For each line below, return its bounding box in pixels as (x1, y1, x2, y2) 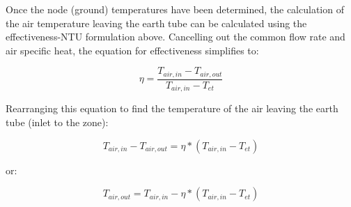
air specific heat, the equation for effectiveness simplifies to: (6, 43, 259, 57)
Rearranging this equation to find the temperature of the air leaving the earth (6, 101, 338, 116)
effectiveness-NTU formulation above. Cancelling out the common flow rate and (6, 29, 345, 44)
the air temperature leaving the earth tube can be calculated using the (6, 15, 307, 30)
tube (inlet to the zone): (6, 114, 109, 129)
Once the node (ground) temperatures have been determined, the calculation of (6, 2, 344, 16)
